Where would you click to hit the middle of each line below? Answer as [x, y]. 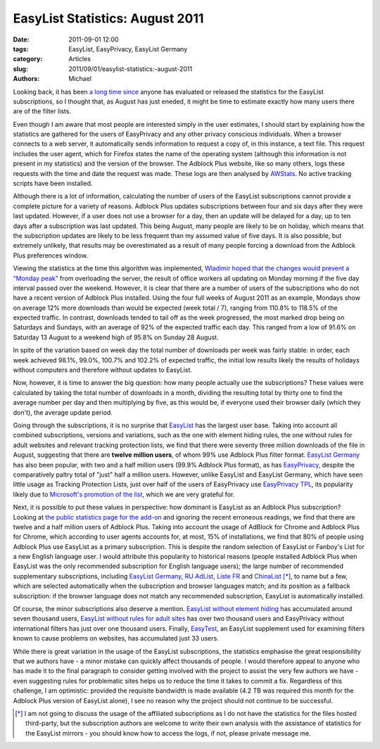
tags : [21, 49]
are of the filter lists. [42, 111]
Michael [80, 79]
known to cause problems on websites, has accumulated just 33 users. [116, 638]
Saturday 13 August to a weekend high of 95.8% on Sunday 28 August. [116, 337]
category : [28, 59]
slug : [20, 69]
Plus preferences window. [50, 255]
